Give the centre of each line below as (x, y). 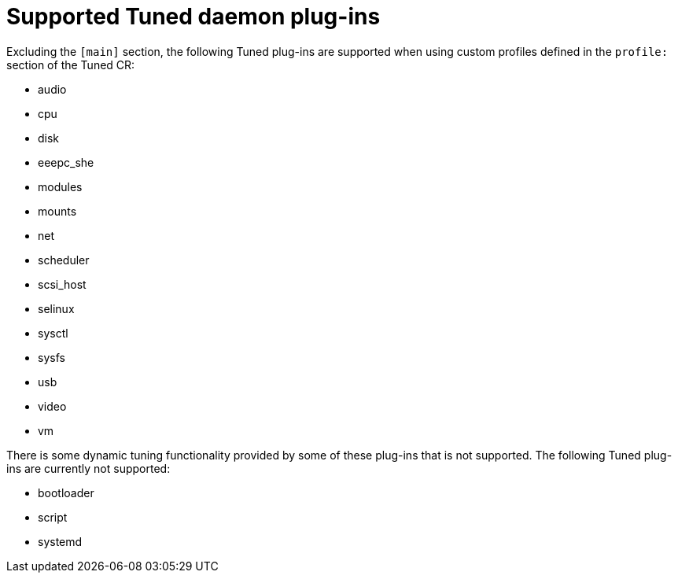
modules (60, 186)
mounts (57, 211)
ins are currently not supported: (88, 468)
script (53, 517)
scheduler (64, 260)
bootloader (66, 492)
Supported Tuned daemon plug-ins (193, 17)
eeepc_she (66, 162)
